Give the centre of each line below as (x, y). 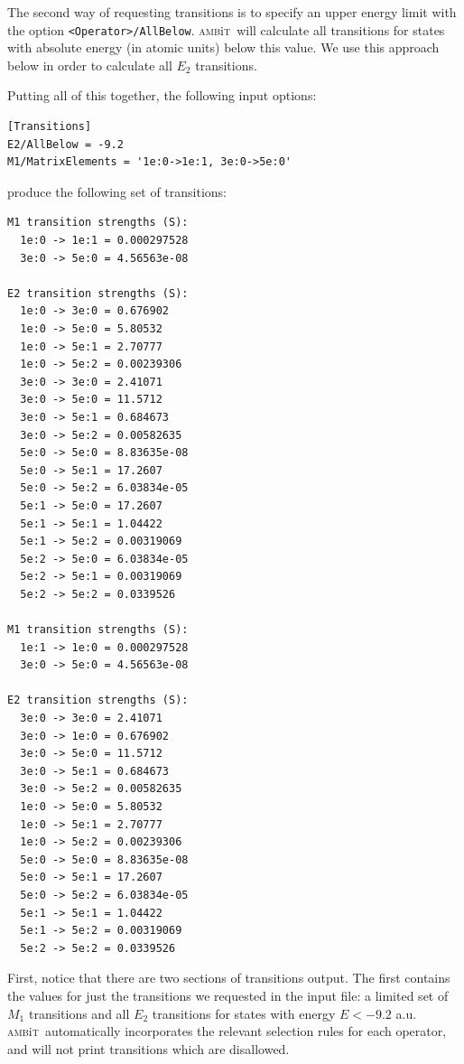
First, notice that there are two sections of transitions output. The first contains (229, 978)
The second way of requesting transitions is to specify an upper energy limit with (232, 12)
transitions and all (79, 1013)
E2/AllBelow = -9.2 (65, 144)
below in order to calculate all (90, 65)
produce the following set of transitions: (117, 191)
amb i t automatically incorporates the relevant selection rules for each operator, (227, 1031)
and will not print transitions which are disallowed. (148, 1048)
